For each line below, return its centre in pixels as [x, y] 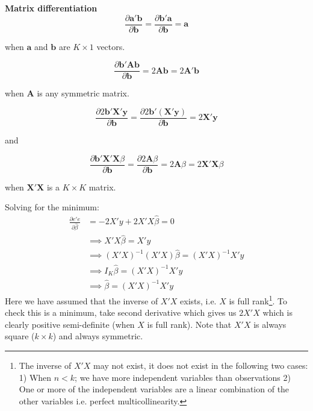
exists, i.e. [198, 300]
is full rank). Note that [189, 324]
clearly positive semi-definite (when [70, 324]
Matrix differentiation [51, 8]
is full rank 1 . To [258, 300]
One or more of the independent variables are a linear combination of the [154, 389]
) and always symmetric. [98, 336]
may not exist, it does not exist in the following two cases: [201, 365]
